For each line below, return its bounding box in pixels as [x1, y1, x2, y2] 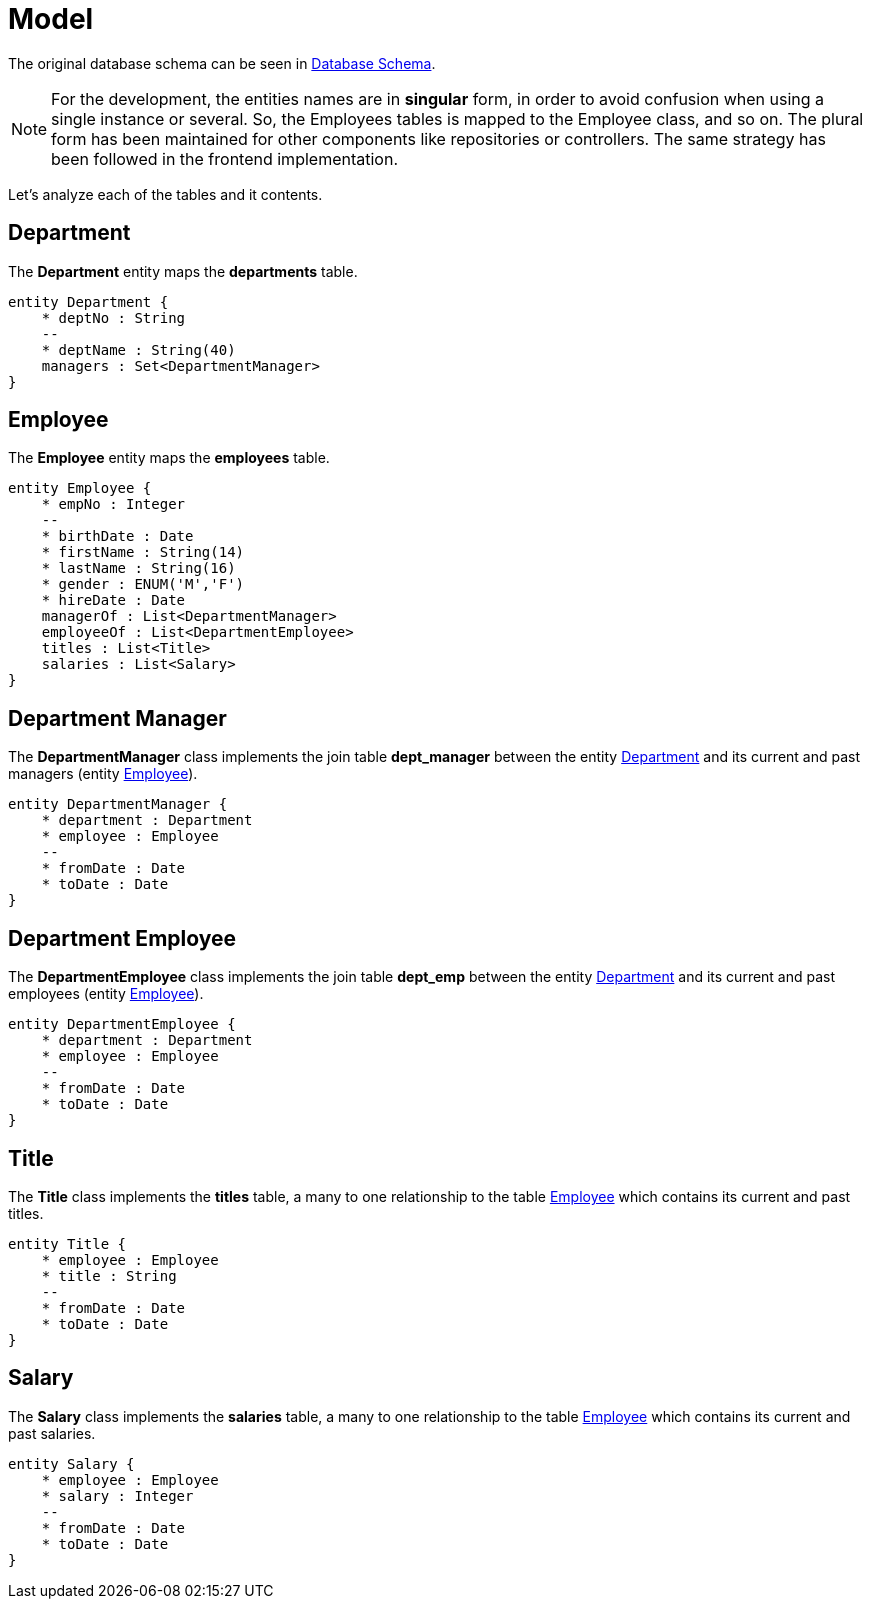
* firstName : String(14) [41, 544, 245, 561]
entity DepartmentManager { [8, 796, 228, 813]
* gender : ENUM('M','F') [41, 576, 245, 593]
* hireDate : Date [41, 592, 186, 609]
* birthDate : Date [41, 528, 194, 545]
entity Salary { [8, 1455, 135, 1472]
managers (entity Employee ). [8, 765, 198, 783]
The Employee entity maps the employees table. [8, 449, 330, 467]
